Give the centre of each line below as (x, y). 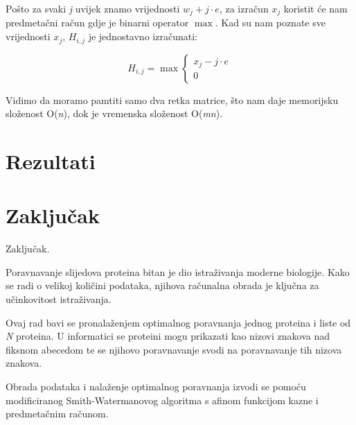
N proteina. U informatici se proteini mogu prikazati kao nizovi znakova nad (168, 336)
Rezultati (51, 161)
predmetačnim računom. (57, 414)
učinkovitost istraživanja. (59, 298)
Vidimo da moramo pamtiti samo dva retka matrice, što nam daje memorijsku (172, 99)
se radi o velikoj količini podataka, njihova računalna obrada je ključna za (162, 285)
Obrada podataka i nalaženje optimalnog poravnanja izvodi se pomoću (156, 386)
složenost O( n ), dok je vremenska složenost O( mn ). (114, 113)
